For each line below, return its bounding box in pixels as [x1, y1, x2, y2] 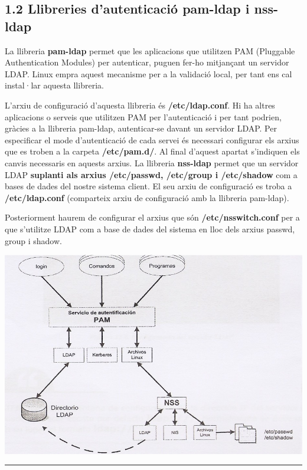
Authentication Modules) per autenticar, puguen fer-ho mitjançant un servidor [5, 56, 289, 68]
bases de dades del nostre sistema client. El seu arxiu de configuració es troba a [5, 180, 292, 192]
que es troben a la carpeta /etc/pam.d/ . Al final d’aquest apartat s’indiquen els [5, 145, 300, 157]
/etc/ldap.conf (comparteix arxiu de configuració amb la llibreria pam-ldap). [5, 191, 289, 203]
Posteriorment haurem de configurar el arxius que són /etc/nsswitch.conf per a [5, 211, 300, 224]
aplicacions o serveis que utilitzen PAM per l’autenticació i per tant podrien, [5, 110, 282, 123]
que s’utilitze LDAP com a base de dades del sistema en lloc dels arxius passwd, [5, 222, 295, 235]
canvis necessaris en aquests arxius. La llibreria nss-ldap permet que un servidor [5, 156, 299, 169]
